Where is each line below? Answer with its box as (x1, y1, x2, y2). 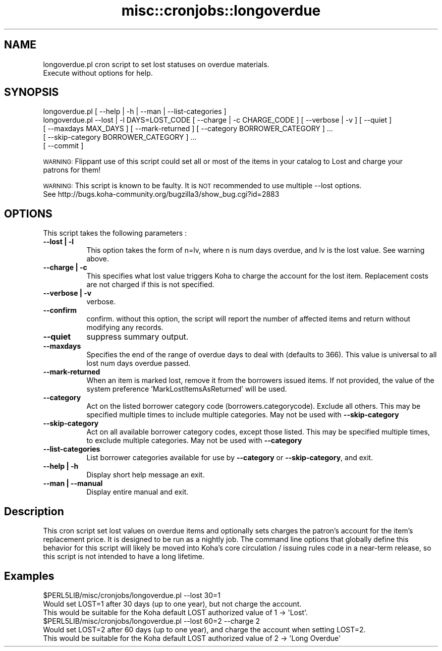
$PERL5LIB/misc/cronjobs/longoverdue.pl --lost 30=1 (43, 590, 220, 600)
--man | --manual (43, 479, 103, 488)
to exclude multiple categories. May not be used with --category (86, 436, 302, 445)
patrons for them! (43, 166, 101, 175)
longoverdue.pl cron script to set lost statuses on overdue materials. (43, 60, 269, 69)
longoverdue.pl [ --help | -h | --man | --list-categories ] (43, 107, 227, 116)
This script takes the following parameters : (43, 229, 187, 238)
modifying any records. (86, 323, 163, 332)
